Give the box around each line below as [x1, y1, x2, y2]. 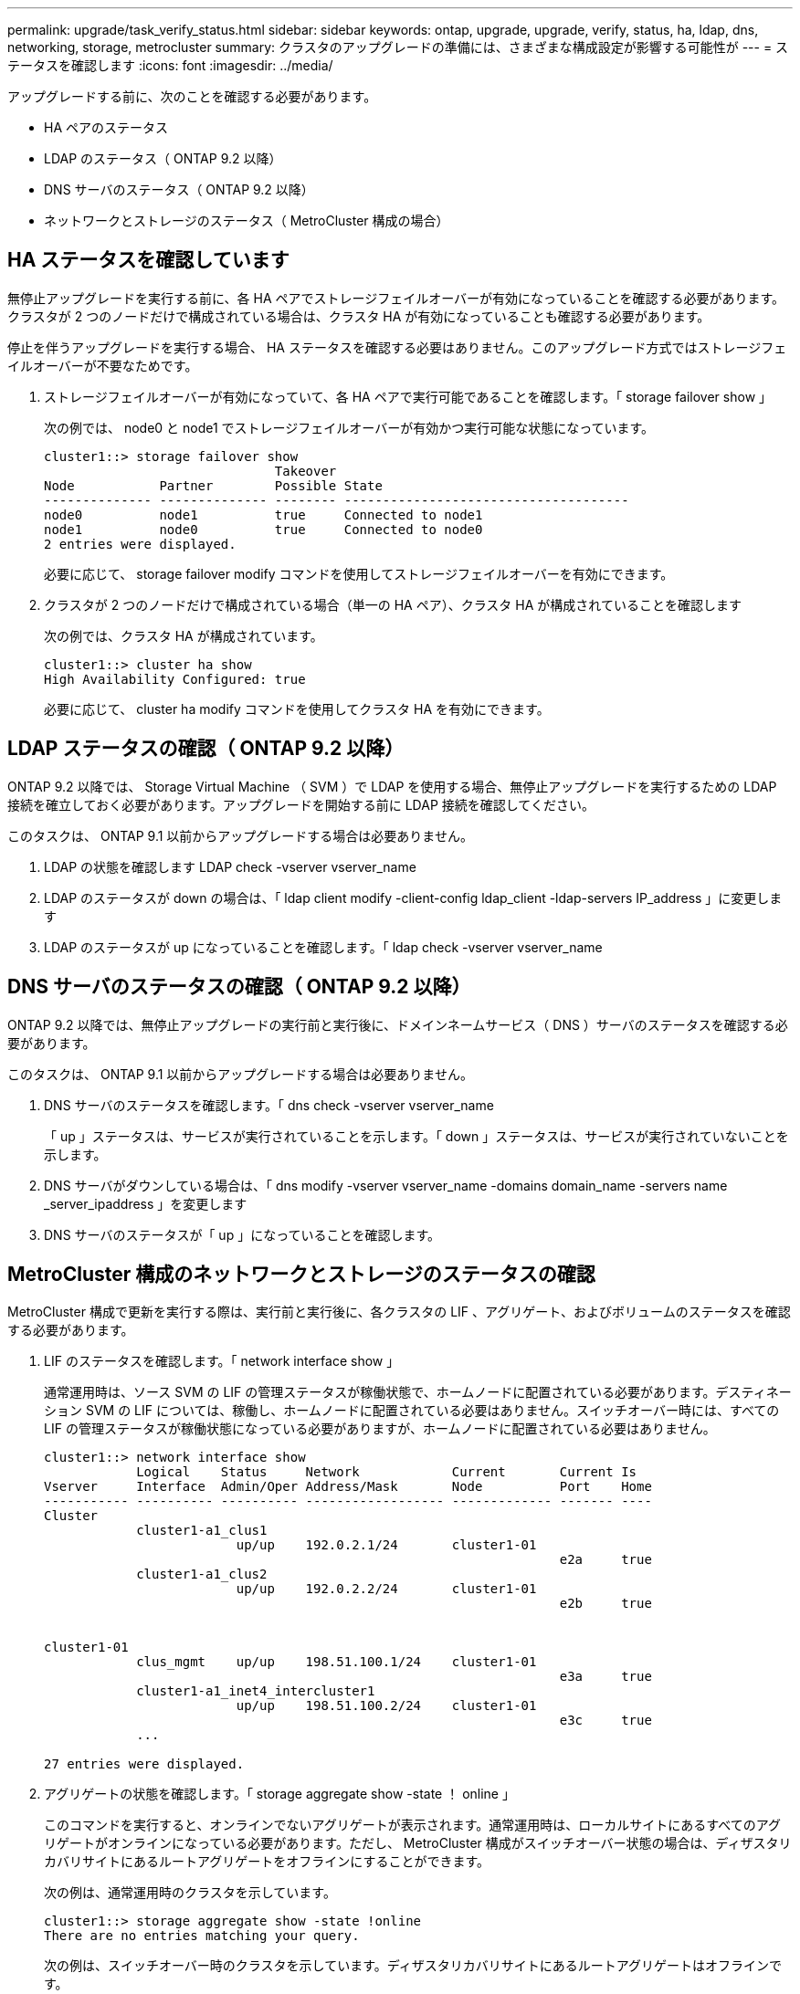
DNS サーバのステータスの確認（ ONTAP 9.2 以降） [7, 975, 471, 999]
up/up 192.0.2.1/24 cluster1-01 [236, 1537, 537, 1553]
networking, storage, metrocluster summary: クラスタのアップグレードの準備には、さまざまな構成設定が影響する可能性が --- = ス [7, 39, 789, 55]
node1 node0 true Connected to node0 [44, 521, 483, 537]
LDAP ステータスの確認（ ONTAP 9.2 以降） [7, 737, 405, 761]
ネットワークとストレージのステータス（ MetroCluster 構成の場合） [44, 213, 449, 228]
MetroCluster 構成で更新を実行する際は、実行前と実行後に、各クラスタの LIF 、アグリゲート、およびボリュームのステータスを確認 [7, 1304, 791, 1320]
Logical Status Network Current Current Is [136, 1464, 637, 1480]
